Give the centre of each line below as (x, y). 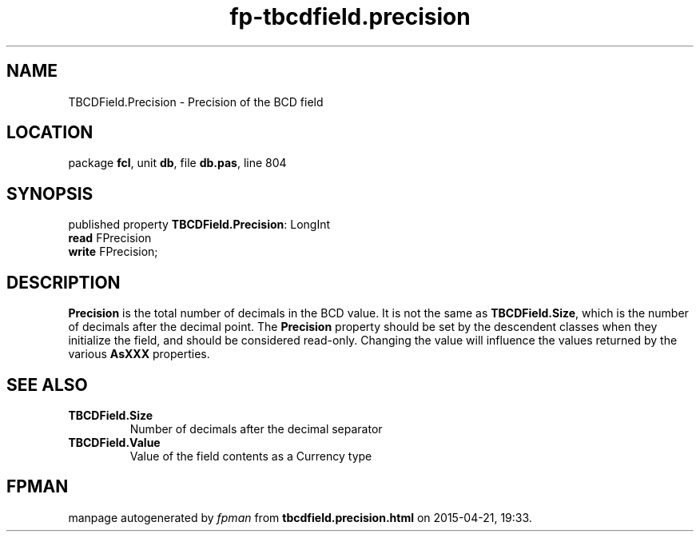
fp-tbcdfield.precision (350, 17)
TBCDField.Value (114, 442)
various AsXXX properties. (139, 354)
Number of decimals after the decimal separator (256, 428)
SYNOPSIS (50, 193)
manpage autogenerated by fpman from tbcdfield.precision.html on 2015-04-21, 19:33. (300, 517)
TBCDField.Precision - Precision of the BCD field (196, 102)
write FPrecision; (113, 252)
